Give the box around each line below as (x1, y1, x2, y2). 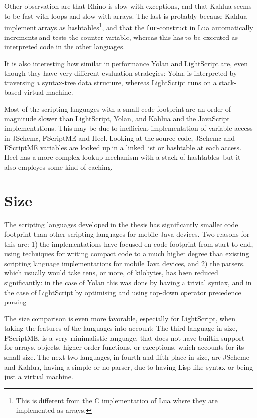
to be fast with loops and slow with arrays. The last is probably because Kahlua (4, 10, 247, 21)
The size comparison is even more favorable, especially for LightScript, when (4, 313, 236, 323)
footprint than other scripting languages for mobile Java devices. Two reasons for (4, 228, 250, 239)
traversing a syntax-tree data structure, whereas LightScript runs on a (4, 77, 217, 87)
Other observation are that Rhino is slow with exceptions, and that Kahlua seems (4, 1, 252, 11)
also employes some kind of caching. (4, 161, 113, 172)
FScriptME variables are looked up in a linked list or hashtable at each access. (4, 142, 242, 152)
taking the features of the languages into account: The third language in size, (4, 323, 238, 333)
